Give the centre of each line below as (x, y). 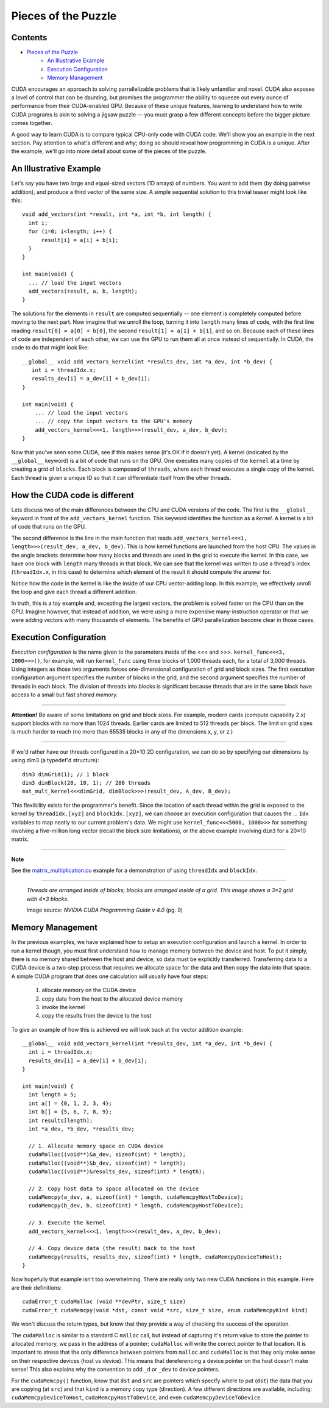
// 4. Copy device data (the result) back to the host (112, 1248)
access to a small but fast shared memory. (65, 695)
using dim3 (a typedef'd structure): (55, 760)
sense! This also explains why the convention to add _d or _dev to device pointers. (115, 1370)
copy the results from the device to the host (97, 1016)
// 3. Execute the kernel (67, 1223)
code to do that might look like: (50, 348)
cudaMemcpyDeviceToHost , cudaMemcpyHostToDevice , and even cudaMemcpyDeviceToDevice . (136, 1398)
